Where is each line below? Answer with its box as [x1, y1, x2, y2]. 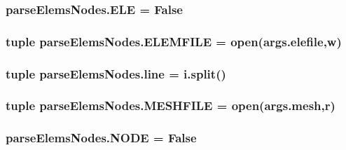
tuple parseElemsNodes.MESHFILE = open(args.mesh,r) [6, 97, 335, 114]
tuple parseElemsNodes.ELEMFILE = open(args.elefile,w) [6, 32, 342, 50]
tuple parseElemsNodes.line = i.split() [6, 64, 226, 82]
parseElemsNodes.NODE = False [6, 129, 197, 146]
